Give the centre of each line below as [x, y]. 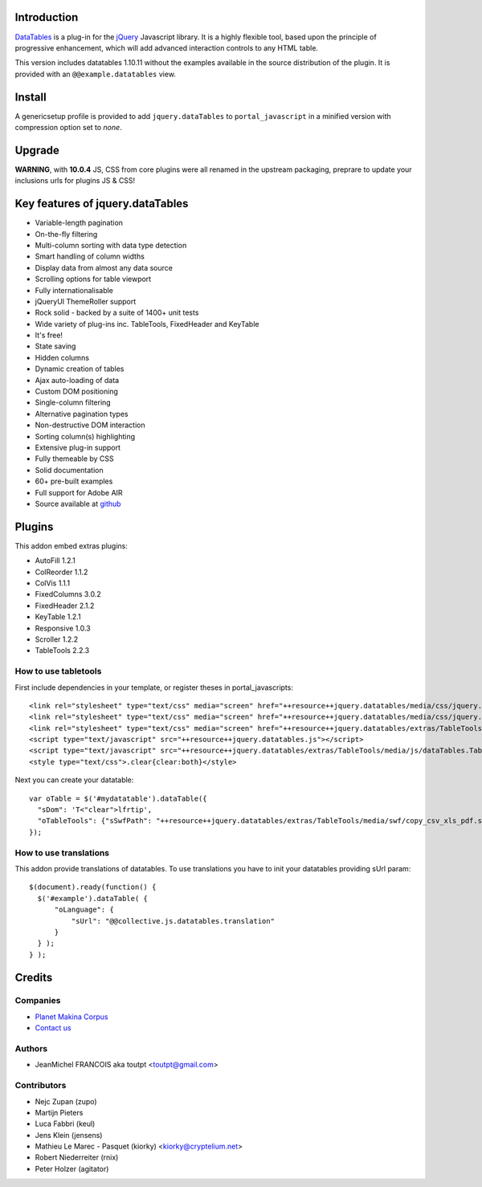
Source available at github [78, 504]
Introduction [47, 17]
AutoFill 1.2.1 [55, 561]
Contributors [41, 1086]
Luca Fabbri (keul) [65, 1124]
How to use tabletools [58, 671]
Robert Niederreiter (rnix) [77, 1157]
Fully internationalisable [74, 290]
